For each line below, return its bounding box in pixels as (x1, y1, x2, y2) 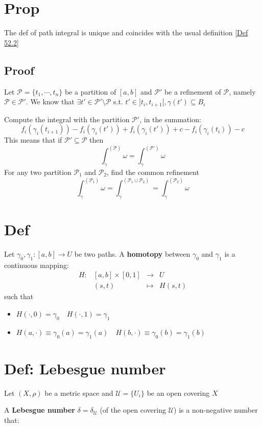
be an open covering (147, 387, 210, 398)
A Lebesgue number (4, 404, 75, 415)
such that (4, 291, 34, 302)
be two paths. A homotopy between (74, 248, 190, 259)
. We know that (26, 96, 75, 107)
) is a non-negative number (174, 404, 258, 415)
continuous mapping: (4, 259, 69, 270)
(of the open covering (100, 404, 166, 415)
